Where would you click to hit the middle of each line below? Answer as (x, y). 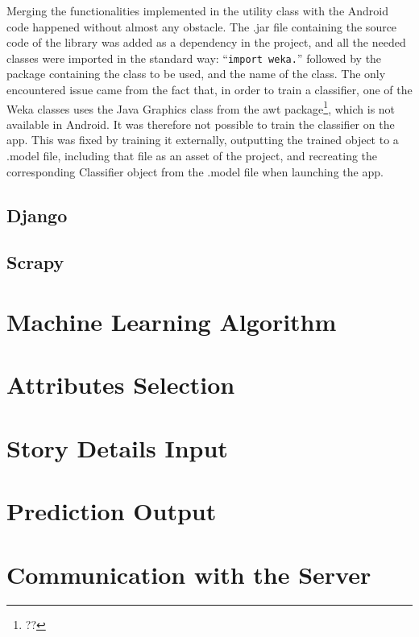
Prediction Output (112, 511)
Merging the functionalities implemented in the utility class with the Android (198, 10)
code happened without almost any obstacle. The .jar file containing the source (202, 26)
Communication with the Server (189, 574)
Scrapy (35, 262)
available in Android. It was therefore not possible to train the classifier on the (201, 124)
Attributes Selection (121, 385)
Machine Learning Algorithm (172, 321)
